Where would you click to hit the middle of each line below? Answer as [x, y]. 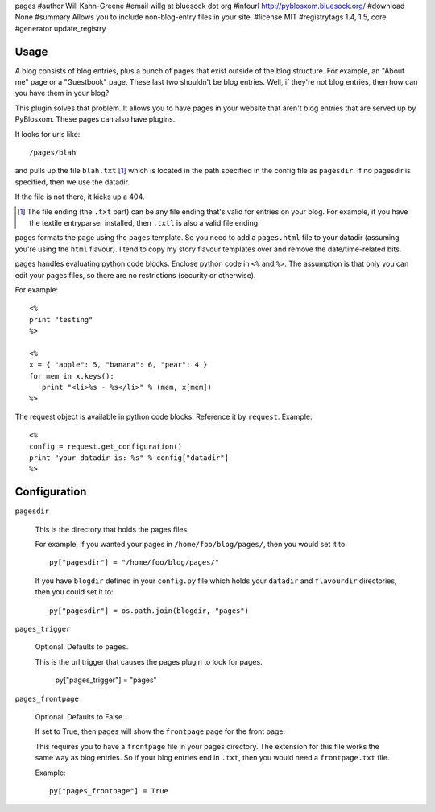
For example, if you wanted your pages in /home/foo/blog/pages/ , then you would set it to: [191, 545]
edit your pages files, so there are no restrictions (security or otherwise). [135, 275]
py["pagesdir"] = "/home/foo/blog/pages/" [135, 563]
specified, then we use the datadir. [72, 182]
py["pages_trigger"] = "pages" [106, 680]
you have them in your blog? [62, 93]
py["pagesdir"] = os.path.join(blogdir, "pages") [149, 611]
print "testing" [61, 319]
